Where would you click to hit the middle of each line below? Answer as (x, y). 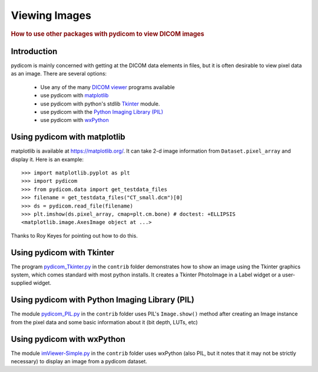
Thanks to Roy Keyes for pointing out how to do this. (74, 235)
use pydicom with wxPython (74, 120)
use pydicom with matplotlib (74, 96)
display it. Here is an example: (47, 159)
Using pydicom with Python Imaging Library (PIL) (102, 300)
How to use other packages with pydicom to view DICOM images (107, 34)
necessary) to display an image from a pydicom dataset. (79, 361)
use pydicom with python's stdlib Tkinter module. (100, 104)
